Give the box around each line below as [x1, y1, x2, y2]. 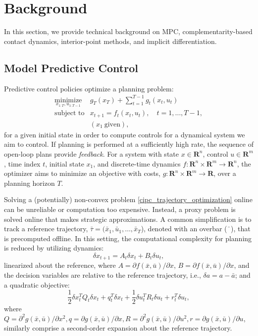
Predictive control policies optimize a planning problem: [4, 83, 174, 93]
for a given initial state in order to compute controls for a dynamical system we [4, 129, 245, 139]
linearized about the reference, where [4, 260, 116, 270]
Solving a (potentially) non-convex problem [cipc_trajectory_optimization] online [4, 194, 253, 205]
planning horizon [4, 177, 55, 188]
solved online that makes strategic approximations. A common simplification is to [4, 213, 252, 224]
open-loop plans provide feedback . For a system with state [4, 148, 179, 159]
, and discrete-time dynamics [93, 158, 181, 168]
